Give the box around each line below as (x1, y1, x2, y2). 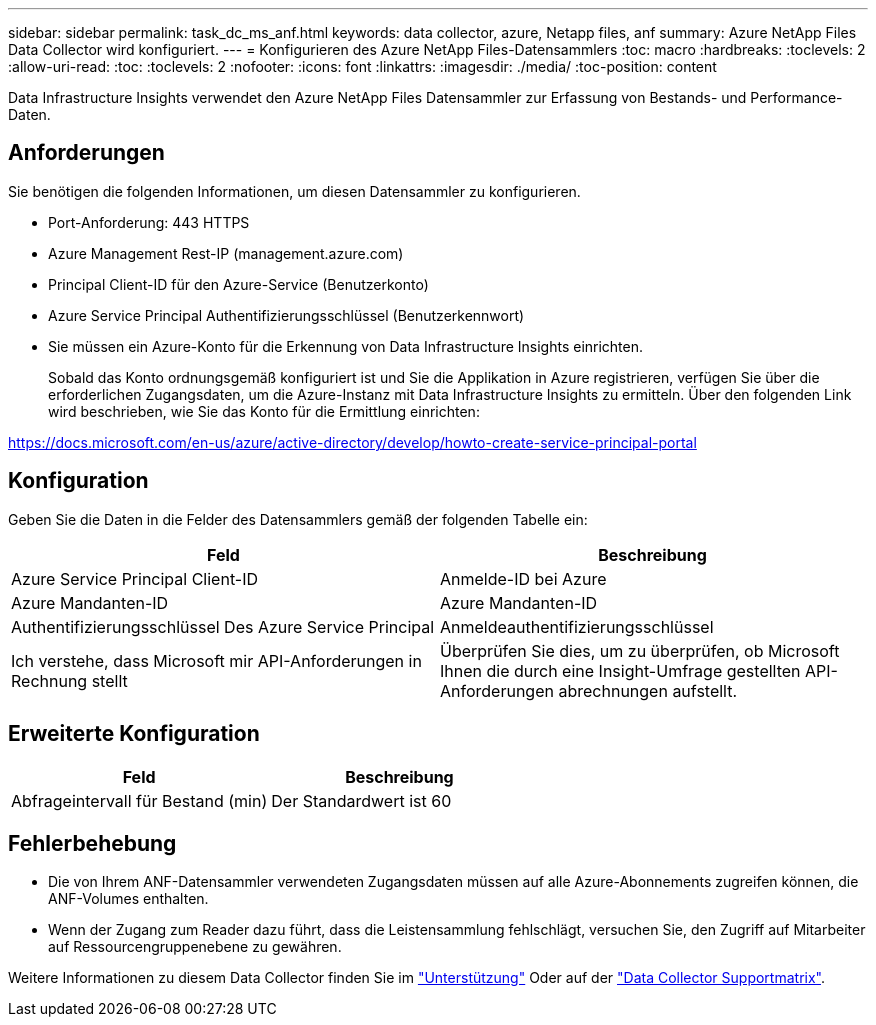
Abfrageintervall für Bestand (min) (11, 790, 268, 811)
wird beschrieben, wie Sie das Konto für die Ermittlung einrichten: (48, 402, 480, 420)
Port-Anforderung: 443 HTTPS (48, 213, 250, 231)
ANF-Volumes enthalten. (48, 890, 209, 908)
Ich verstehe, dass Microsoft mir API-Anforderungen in (11, 650, 422, 671)
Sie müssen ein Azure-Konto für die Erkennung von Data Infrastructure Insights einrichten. (48, 337, 644, 355)
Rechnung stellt (11, 670, 128, 691)
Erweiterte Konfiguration (8, 721, 260, 747)
